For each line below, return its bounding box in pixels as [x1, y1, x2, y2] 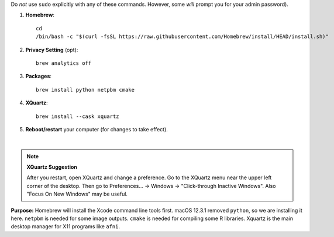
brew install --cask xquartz [36, 113, 119, 120]
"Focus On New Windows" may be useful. [26, 190, 128, 198]
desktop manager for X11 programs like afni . [11, 223, 120, 230]
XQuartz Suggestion [26, 163, 77, 170]
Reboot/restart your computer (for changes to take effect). [25, 126, 168, 133]
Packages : [25, 73, 52, 80]
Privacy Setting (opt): [25, 46, 78, 53]
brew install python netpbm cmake [36, 86, 135, 93]
